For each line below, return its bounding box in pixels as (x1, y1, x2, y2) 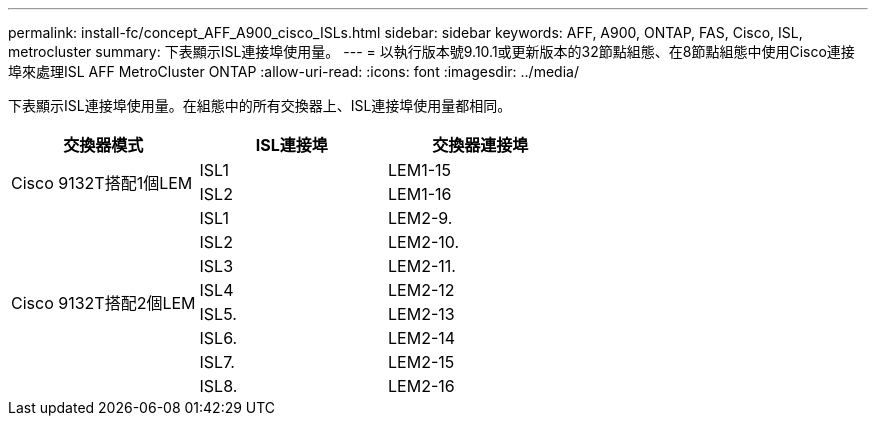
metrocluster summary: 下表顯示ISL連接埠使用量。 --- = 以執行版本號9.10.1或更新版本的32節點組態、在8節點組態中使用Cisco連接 (8, 43, 855, 60)
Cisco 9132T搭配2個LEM (11, 293, 196, 313)
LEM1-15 (388, 160, 452, 180)
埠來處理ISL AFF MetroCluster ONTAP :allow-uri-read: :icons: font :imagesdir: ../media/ (8, 63, 579, 80)
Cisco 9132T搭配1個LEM (11, 173, 193, 193)
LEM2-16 (388, 376, 455, 396)
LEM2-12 (388, 280, 455, 300)
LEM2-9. (388, 208, 453, 228)
